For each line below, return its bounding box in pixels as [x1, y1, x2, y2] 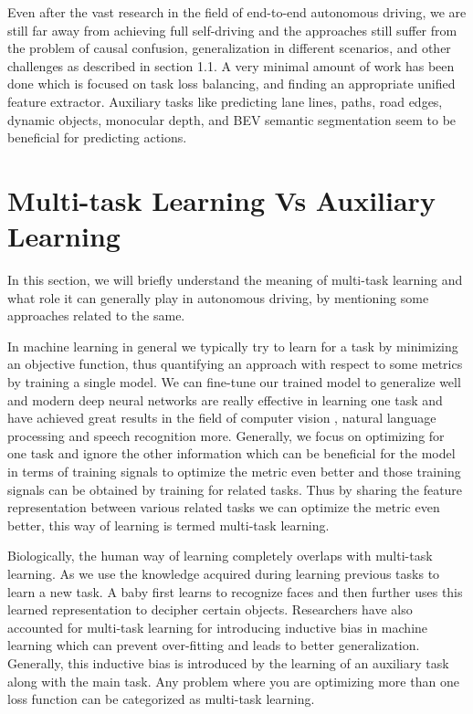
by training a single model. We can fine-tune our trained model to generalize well [7, 373, 461, 392]
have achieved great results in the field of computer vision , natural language [7, 408, 436, 427]
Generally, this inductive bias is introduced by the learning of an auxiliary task [7, 653, 449, 672]
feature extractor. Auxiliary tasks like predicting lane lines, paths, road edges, [7, 91, 443, 110]
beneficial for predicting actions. [7, 128, 187, 147]
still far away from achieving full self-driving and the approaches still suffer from [7, 20, 457, 39]
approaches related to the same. [7, 306, 185, 325]
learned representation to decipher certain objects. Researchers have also [7, 600, 413, 619]
